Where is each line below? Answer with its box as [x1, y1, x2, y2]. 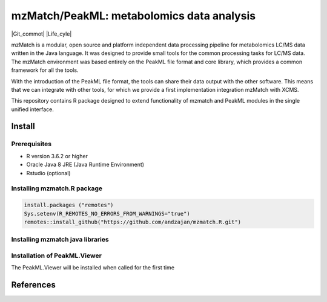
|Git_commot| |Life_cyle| [11, 30, 72, 37]
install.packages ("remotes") [24, 202, 114, 208]
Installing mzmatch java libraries [11, 236, 109, 244]
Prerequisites [11, 140, 51, 148]
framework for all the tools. [11, 66, 79, 74]
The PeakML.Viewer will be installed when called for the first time [11, 264, 175, 271]
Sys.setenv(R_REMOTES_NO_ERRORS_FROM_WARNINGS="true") [24, 210, 190, 217]
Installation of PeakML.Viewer [11, 251, 102, 260]
